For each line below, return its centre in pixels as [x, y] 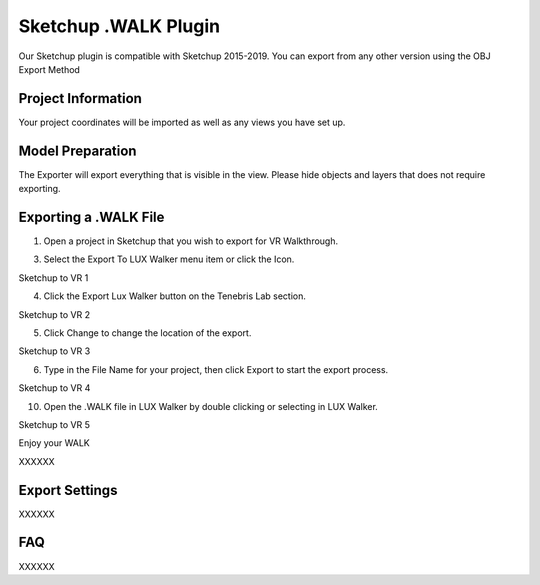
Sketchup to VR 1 [53, 277]
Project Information [80, 98]
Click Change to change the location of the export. [147, 333]
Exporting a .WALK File [91, 216]
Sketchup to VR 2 [54, 314]
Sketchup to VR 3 [54, 351]
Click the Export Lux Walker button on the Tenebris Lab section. [175, 296]
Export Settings [68, 490]
